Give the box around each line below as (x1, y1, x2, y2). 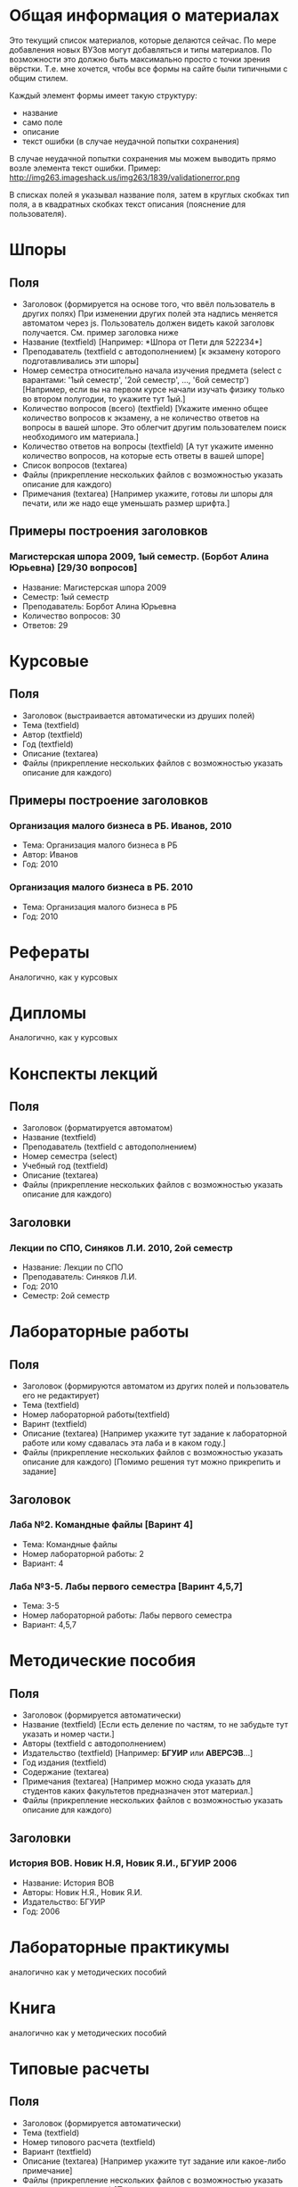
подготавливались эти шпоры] (21, 355, 140, 366)
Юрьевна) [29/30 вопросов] (9, 561, 138, 574)
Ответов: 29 (21, 619, 68, 630)
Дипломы (9, 1003, 87, 1023)
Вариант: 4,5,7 (21, 1620, 77, 1630)
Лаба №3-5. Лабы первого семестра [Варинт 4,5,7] (9, 1580, 243, 1593)
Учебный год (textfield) (21, 1161, 109, 1172)
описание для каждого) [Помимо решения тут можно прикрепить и (21, 1456, 281, 1468)
